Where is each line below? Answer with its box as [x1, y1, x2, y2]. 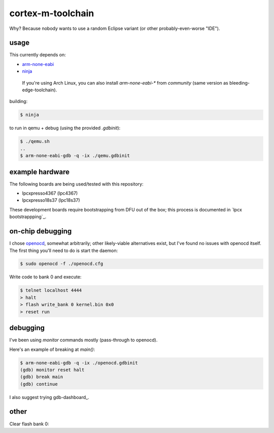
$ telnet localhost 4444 [20, 287, 82, 294]
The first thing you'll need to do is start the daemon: [9, 247, 118, 254]
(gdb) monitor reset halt [20, 367, 85, 373]
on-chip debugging [9, 227, 72, 236]
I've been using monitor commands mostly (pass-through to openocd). [9, 337, 158, 343]
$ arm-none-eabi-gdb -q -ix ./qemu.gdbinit [20, 153, 130, 159]
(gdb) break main [20, 374, 63, 380]
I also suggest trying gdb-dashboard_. [9, 394, 89, 400]
